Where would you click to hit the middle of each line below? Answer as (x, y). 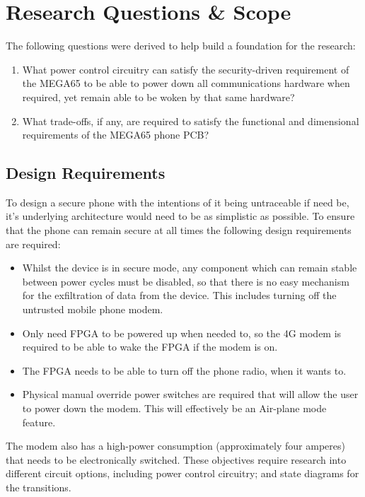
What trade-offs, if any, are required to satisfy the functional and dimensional (191, 121)
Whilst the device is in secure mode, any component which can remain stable (190, 268)
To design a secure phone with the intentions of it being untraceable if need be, (178, 202)
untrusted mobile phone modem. (93, 309)
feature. (39, 422)
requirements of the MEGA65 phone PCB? (116, 135)
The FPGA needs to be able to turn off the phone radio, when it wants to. (184, 370)
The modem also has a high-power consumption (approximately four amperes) (175, 446)
